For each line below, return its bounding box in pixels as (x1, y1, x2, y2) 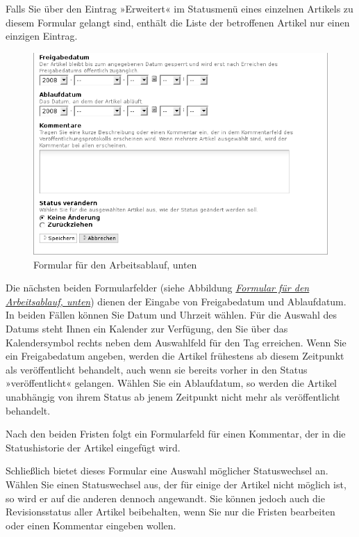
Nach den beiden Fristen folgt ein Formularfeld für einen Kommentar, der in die (6, 426, 346, 441)
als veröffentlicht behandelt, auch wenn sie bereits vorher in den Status (6, 362, 308, 376)
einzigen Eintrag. (6, 29, 78, 43)
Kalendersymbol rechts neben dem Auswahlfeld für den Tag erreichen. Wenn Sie (6, 335, 347, 349)
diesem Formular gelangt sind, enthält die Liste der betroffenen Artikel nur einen (6, 15, 350, 29)
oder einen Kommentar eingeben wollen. (6, 518, 176, 532)
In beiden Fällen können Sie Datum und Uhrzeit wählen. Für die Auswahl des (6, 307, 337, 322)
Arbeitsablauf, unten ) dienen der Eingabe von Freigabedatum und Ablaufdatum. (6, 294, 347, 308)
